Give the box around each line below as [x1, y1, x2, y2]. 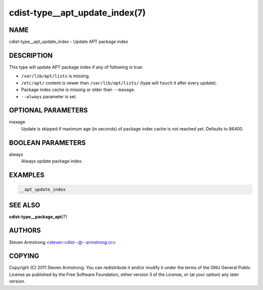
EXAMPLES [9, 171, 45, 179]
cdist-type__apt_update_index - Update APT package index [9, 39, 129, 45]
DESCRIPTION [9, 51, 53, 59]
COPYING [9, 252, 39, 260]
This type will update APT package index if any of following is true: [9, 64, 143, 70]
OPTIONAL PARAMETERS [9, 106, 88, 114]
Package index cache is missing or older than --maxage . [21, 87, 136, 92]
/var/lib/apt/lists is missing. [21, 73, 90, 79]
